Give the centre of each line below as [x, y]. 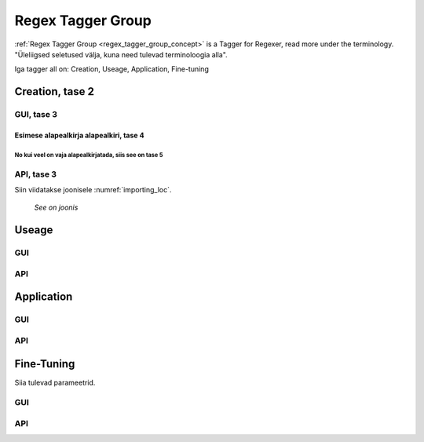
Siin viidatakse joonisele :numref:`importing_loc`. [93, 190]
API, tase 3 [36, 174]
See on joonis [56, 207]
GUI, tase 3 [36, 115]
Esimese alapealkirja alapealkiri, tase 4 [79, 135]
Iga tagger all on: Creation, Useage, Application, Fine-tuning [112, 69]
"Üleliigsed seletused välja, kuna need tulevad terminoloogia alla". [121, 54]
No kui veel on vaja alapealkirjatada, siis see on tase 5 [89, 155]
